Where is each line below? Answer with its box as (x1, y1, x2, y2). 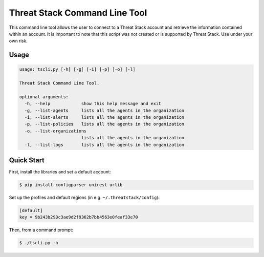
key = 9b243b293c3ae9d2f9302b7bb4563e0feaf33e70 (19, 214, 138, 220)
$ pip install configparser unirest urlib (19, 182, 123, 188)
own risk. (9, 38, 28, 44)
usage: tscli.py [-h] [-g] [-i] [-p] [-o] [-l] (19, 66, 135, 72)
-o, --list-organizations (24, 128, 87, 134)
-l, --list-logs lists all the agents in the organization (24, 142, 185, 148)
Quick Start (9, 156, 44, 165)
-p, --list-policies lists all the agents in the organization (24, 121, 185, 127)
